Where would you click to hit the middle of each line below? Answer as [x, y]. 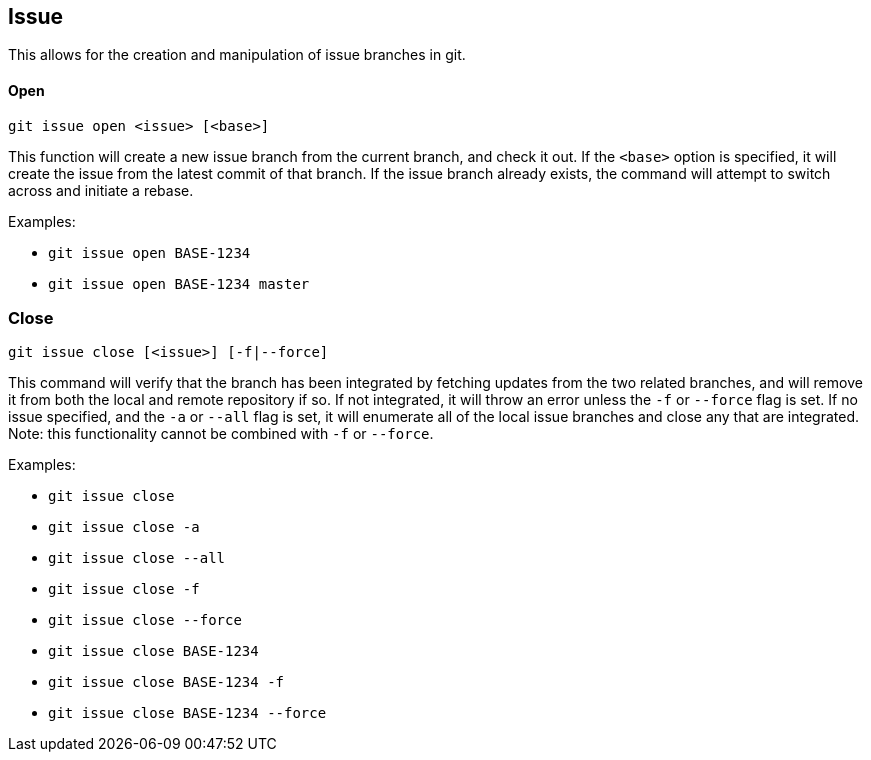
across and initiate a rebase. [101, 190]
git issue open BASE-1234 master [179, 283]
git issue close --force [145, 620]
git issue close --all [137, 558]
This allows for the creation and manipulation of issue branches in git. [237, 55]
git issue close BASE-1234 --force [187, 713]
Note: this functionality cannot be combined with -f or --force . [221, 434]
